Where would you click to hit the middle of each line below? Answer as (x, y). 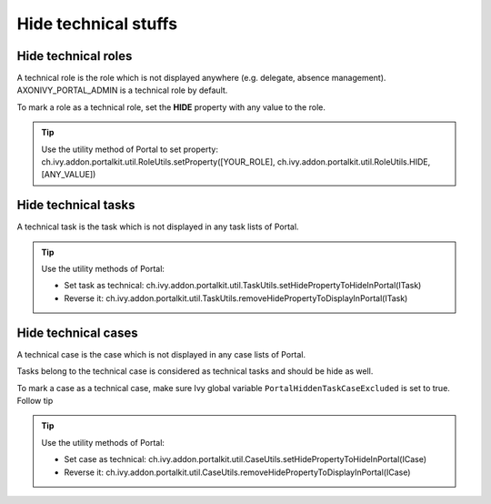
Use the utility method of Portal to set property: (130, 149)
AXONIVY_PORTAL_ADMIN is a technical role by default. (122, 90)
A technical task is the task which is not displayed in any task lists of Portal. (158, 227)
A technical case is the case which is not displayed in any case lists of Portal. (161, 354)
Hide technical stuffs (97, 24)
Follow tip (35, 400)
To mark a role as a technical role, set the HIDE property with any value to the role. (171, 107)
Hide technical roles (75, 56)
